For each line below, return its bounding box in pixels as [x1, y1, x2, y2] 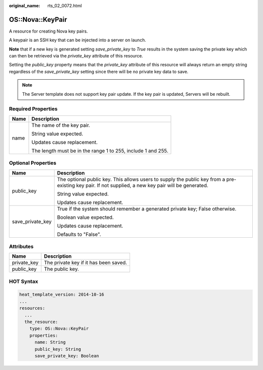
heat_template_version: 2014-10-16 [19, 292, 104, 298]
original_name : [9, 3, 40, 8]
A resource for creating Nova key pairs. [9, 28, 88, 34]
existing [56, 182, 75, 189]
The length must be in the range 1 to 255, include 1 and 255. [31, 147, 169, 154]
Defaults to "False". [56, 231, 101, 238]
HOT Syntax [9, 278, 38, 284]
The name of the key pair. [31, 122, 90, 128]
